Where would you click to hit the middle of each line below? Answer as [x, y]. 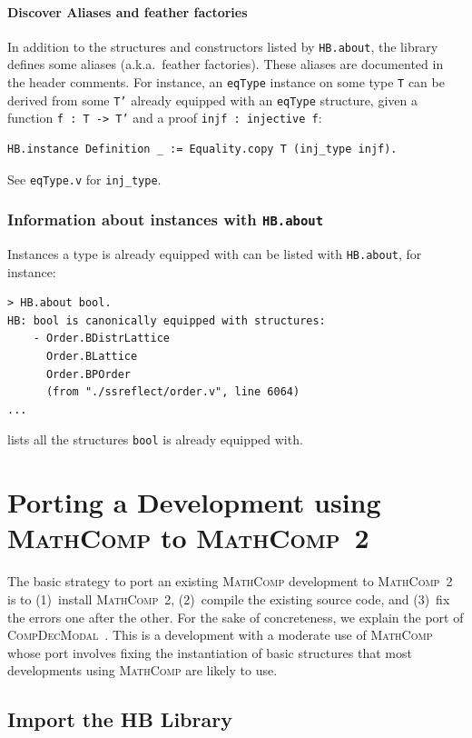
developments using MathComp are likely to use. [143, 670]
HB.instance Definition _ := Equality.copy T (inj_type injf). [202, 150]
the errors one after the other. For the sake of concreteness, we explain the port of [236, 617]
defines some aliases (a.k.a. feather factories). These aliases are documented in [226, 64]
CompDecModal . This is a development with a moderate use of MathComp [220, 635]
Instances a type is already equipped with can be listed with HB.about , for [215, 254]
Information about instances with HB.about [166, 219]
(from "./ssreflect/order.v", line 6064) [173, 392]
